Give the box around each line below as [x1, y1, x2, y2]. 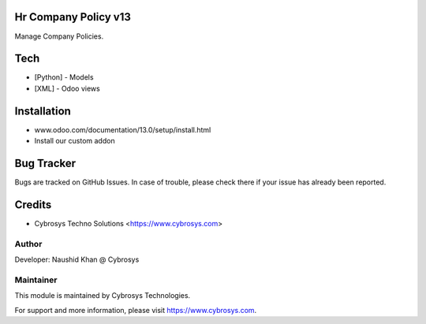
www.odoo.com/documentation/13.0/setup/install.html [34, 125, 211, 134]
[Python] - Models [34, 73, 94, 82]
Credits [14, 198, 52, 211]
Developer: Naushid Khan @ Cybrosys [14, 255, 140, 264]
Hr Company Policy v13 [14, 10, 132, 24]
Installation [14, 104, 71, 117]
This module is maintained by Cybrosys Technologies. [14, 291, 191, 300]
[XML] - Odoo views [34, 84, 100, 93]
